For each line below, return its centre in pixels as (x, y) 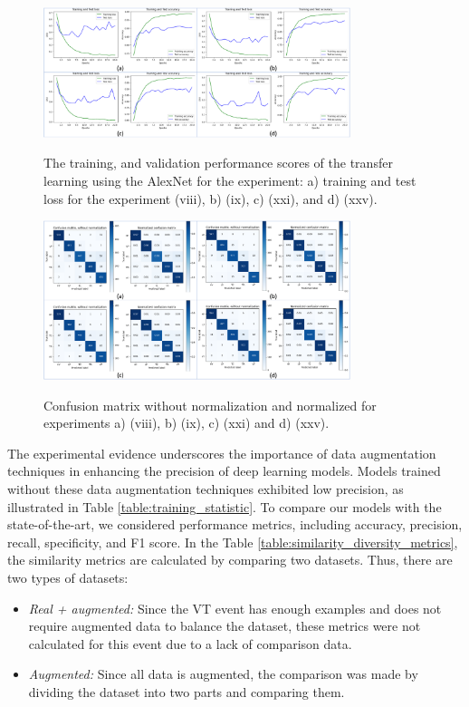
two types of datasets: (68, 577)
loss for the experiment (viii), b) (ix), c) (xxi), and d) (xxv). (211, 198)
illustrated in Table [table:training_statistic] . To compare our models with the (225, 506)
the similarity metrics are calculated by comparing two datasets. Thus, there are (230, 560)
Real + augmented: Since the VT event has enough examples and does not (235, 608)
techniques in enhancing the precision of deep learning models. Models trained (224, 471)
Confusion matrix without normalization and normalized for (210, 405)
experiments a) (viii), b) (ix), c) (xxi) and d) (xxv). (187, 423)
